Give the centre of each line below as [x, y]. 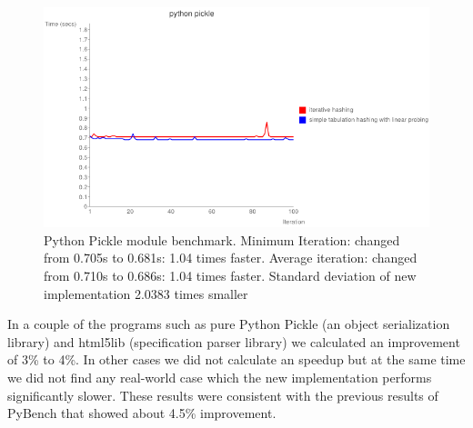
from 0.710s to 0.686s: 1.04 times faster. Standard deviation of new [230, 276]
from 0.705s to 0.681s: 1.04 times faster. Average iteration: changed [231, 258]
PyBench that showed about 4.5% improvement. [142, 413]
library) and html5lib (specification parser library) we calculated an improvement [234, 341]
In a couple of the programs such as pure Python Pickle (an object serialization [229, 324]
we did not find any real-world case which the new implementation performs [220, 378]
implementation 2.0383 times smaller [146, 293]
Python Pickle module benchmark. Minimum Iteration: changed [222, 239]
